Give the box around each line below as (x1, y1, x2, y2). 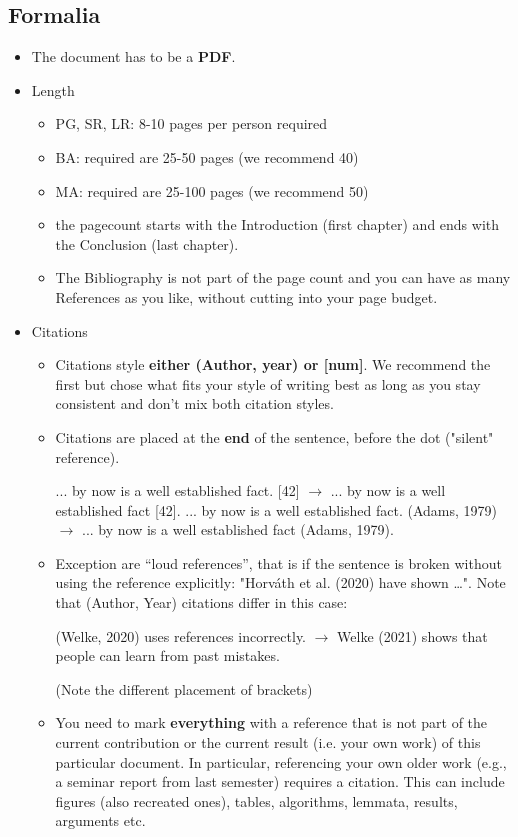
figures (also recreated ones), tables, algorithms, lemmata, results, (55, 790, 458, 811)
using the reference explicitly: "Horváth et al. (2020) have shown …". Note (55, 572, 506, 593)
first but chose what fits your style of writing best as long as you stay (55, 373, 481, 394)
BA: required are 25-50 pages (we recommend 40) (55, 146, 359, 167)
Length (31, 79, 75, 100)
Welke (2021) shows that (337, 625, 488, 646)
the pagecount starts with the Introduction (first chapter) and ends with (55, 214, 500, 235)
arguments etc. (55, 810, 146, 831)
